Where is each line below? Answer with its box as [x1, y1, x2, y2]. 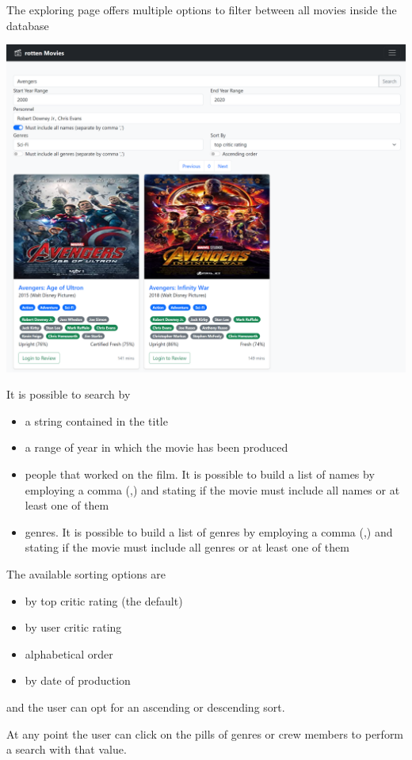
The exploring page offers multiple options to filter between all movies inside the [6, 2, 397, 17]
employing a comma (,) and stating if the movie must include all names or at [25, 481, 400, 498]
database [6, 17, 49, 33]
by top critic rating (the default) [25, 592, 183, 609]
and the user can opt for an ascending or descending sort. [6, 698, 285, 715]
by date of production [25, 672, 131, 689]
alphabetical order [25, 645, 113, 662]
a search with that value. [6, 741, 127, 758]
